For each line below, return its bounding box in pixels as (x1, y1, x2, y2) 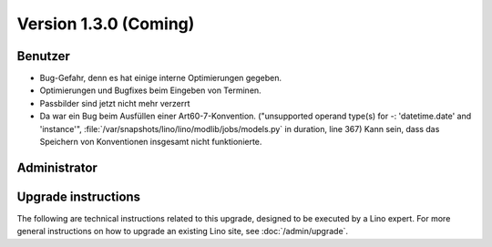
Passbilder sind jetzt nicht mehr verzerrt (39, 98, 190, 108)
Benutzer (16, 48, 70, 64)
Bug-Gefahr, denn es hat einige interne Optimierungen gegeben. (39, 73, 282, 84)
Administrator (16, 160, 97, 175)
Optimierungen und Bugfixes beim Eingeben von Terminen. (39, 85, 261, 96)
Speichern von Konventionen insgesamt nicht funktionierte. (39, 137, 262, 148)
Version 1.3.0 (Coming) (16, 14, 195, 34)
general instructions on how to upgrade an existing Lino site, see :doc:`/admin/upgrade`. (16, 226, 349, 237)
